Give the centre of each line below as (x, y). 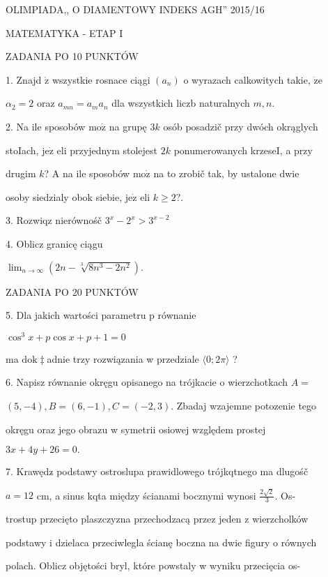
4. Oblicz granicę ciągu (54, 243)
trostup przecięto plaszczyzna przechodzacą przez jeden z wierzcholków (157, 519)
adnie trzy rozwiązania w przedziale (123, 358)
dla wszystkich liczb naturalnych (181, 103)
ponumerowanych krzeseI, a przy (243, 150)
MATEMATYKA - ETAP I (64, 32)
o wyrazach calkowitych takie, (247, 79)
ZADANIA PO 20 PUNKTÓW (72, 291)
